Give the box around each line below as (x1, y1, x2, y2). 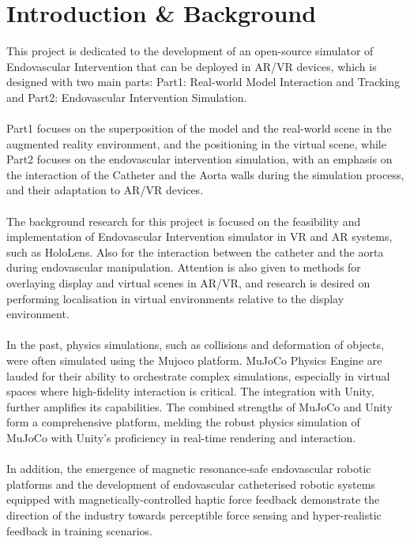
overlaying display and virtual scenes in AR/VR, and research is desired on (6, 275, 371, 291)
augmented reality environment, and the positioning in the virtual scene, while (6, 135, 386, 152)
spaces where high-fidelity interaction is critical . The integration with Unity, (6, 383, 374, 400)
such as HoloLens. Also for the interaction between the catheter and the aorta (6, 243, 384, 260)
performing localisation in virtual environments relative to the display (6, 290, 344, 306)
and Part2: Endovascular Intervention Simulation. (6, 88, 247, 105)
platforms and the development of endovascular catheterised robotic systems (6, 475, 375, 492)
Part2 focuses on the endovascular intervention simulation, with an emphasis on (6, 151, 393, 167)
